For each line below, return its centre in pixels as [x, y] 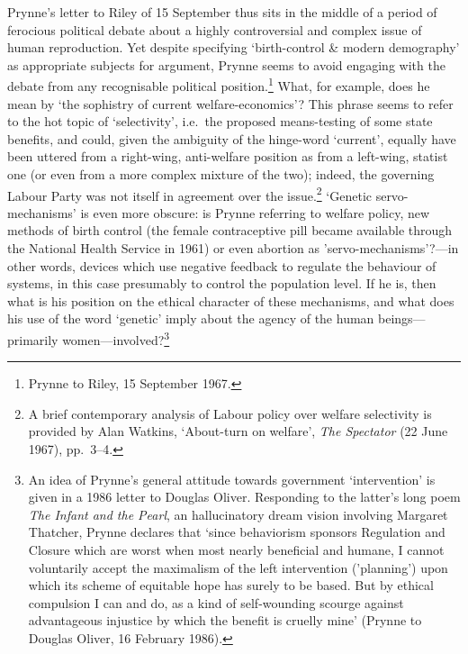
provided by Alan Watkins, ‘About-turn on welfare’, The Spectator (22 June [238, 431]
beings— [402, 318]
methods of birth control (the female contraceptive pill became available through [230, 230]
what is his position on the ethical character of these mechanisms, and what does [231, 300]
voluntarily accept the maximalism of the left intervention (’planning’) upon [238, 567]
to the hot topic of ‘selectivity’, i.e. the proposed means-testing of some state [220, 121]
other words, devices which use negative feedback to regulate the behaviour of [222, 265]
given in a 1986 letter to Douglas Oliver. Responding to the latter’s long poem [244, 497]
